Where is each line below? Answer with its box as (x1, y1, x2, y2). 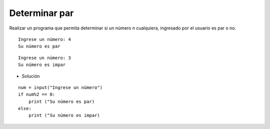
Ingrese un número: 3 (18, 55, 71, 60)
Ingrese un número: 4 (18, 36, 71, 42)
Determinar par (9, 7, 74, 18)
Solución (21, 73, 40, 79)
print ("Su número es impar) (28, 112, 100, 118)
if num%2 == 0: (18, 91, 55, 97)
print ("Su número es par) (28, 98, 95, 104)
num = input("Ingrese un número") (18, 84, 102, 90)
